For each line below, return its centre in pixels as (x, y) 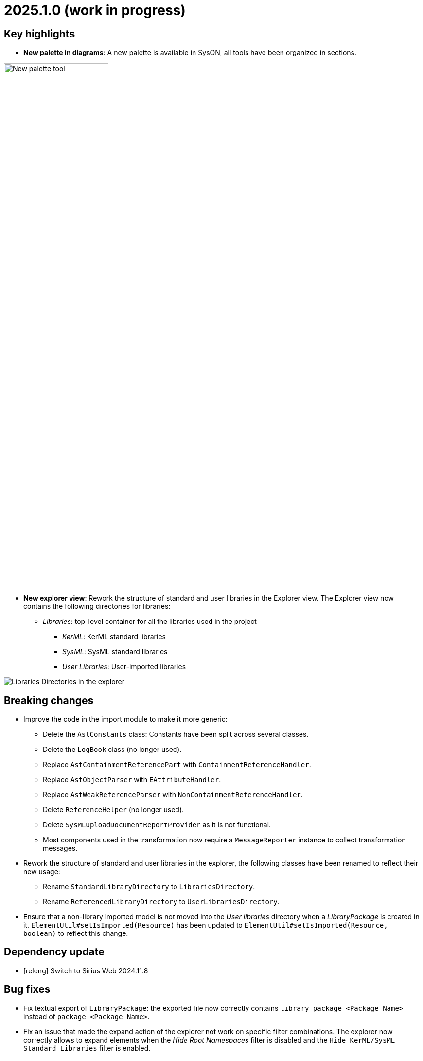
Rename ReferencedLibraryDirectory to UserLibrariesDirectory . (161, 902)
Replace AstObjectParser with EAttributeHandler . (132, 780)
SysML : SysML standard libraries (115, 652)
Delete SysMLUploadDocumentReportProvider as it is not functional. (157, 825)
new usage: (42, 872)
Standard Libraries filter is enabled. (87, 1048)
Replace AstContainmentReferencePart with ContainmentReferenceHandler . (177, 765)
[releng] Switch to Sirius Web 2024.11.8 (86, 970)
